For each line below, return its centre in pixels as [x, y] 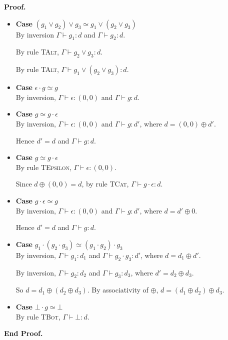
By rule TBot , [38, 316]
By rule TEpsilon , [43, 167]
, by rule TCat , [105, 184]
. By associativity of [118, 290]
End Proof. [23, 333]
